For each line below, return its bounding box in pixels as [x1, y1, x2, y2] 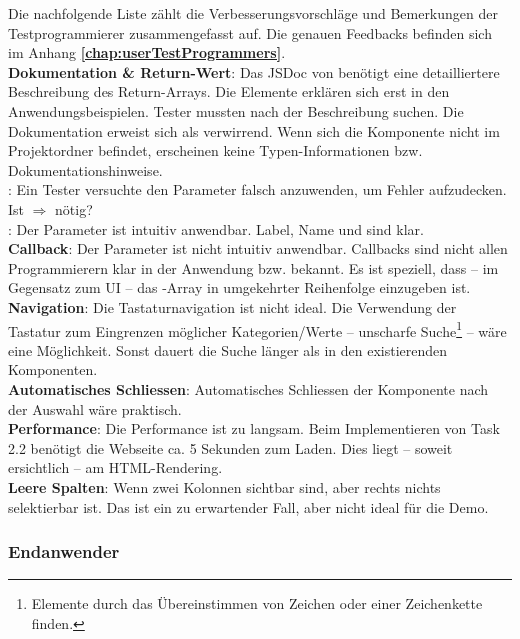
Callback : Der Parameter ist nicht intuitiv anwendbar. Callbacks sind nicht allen [8, 238, 508, 259]
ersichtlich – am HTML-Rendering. [8, 457, 223, 478]
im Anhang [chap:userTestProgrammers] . [8, 42, 286, 63]
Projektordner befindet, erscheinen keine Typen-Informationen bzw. [8, 140, 423, 161]
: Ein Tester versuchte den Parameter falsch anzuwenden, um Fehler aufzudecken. [8, 179, 507, 200]
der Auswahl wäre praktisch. [8, 398, 182, 419]
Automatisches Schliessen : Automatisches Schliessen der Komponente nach [8, 378, 489, 399]
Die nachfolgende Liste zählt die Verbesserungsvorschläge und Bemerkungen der [8, 3, 498, 23]
